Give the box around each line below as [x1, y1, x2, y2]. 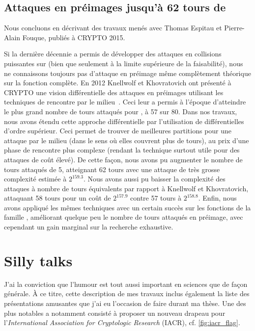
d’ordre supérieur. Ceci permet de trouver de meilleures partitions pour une [4, 126, 232, 136]
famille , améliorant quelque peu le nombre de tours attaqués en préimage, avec [4, 212, 243, 222]
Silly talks [4, 250, 73, 270]
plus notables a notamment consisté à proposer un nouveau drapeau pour [4, 307, 226, 318]
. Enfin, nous [198, 193, 237, 203]
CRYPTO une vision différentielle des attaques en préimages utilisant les [4, 87, 224, 97]
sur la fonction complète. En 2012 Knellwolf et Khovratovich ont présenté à [4, 77, 231, 88]
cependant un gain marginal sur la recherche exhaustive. [4, 222, 173, 232]
